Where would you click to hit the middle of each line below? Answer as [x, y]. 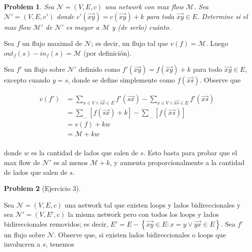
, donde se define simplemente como [122, 80]
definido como [99, 69]
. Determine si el [222, 16]
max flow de [22, 162]
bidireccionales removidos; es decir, [56, 223]
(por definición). [107, 52]
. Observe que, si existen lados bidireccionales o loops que [140, 234]
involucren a [22, 244]
